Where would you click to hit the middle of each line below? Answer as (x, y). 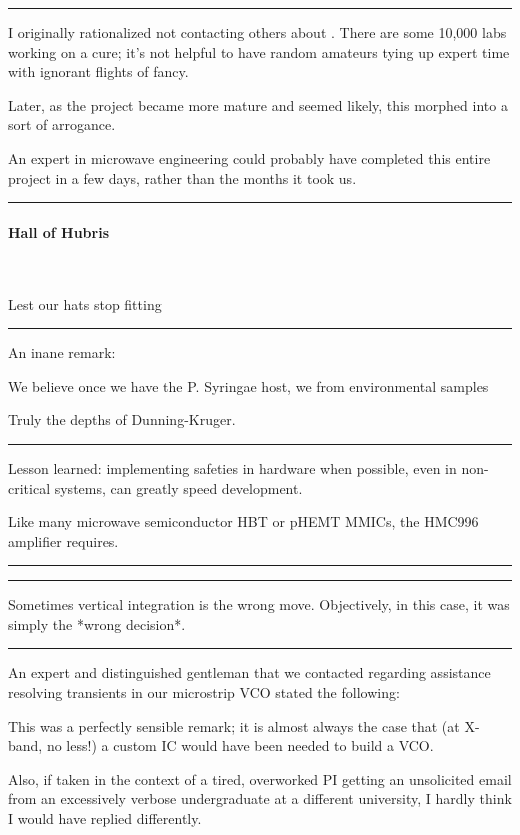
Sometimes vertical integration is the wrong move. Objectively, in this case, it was (259, 604)
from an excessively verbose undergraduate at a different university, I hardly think (260, 798)
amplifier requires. (63, 540)
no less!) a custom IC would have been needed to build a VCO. (240, 745)
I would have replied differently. (105, 818)
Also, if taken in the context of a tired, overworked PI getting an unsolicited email (260, 778)
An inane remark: (62, 352)
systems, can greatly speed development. (178, 487)
